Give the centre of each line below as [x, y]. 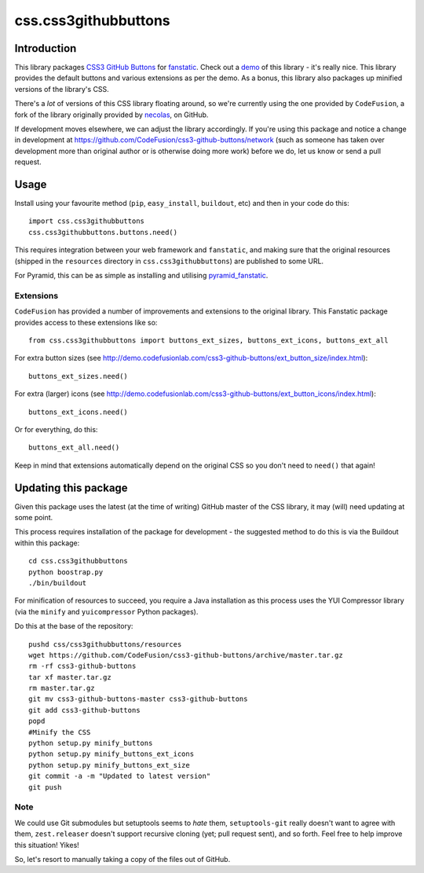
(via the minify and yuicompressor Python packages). [106, 611]
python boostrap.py [66, 572]
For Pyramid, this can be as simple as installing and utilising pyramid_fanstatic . [141, 276]
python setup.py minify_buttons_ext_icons [111, 754]
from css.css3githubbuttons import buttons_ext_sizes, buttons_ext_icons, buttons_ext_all [208, 340]
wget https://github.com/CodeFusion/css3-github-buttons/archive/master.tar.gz [186, 655]
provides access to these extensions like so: [86, 322]
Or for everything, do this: [56, 429]
